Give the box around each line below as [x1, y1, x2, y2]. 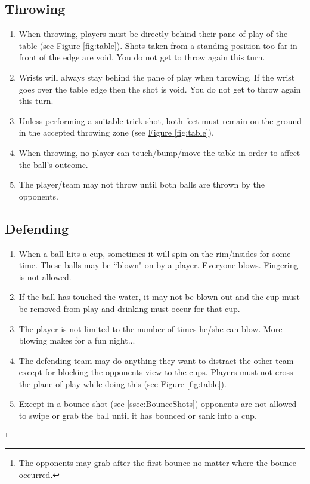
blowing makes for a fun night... [18, 334, 135, 347]
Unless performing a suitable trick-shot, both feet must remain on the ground [18, 114, 302, 127]
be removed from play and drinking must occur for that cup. [18, 302, 240, 314]
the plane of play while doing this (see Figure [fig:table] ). [18, 377, 227, 390]
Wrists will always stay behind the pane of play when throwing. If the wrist [18, 71, 295, 83]
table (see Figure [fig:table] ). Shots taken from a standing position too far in [18, 39, 297, 51]
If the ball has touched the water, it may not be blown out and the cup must [18, 290, 300, 303]
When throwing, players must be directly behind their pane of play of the [18, 27, 288, 40]
